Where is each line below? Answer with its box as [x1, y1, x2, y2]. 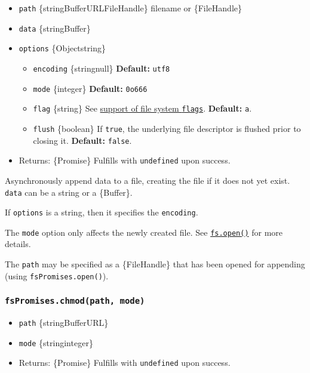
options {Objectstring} [19, 42, 106, 54]
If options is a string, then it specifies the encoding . [5, 206, 198, 218]
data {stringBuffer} [19, 21, 91, 34]
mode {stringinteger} [19, 336, 93, 349]
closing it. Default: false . [33, 134, 132, 146]
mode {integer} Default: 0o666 [33, 82, 148, 94]
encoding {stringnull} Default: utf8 [33, 61, 170, 74]
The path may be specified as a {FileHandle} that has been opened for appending [5, 258, 305, 270]
